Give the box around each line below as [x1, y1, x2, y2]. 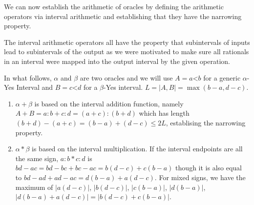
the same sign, [15, 153, 59, 163]
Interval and [16, 82, 53, 92]
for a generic [203, 72, 241, 82]
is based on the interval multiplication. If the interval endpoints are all [32, 143, 243, 154]
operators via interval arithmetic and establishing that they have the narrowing [4, 11, 242, 21]
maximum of [15, 182, 53, 192]
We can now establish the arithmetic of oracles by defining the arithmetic [4, 1, 224, 11]
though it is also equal [175, 163, 242, 173]
